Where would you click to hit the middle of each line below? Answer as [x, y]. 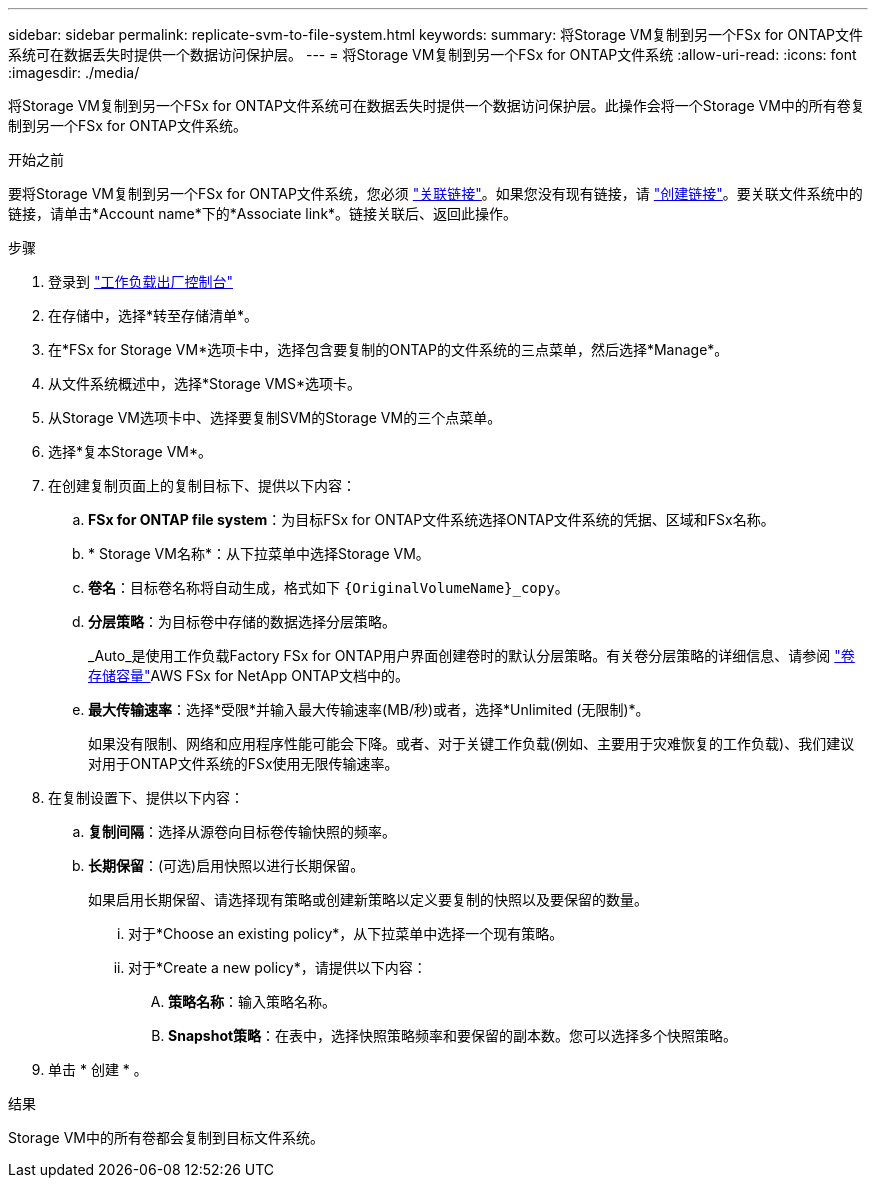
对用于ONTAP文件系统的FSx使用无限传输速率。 [243, 763]
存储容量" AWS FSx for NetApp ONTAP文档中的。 [249, 675]
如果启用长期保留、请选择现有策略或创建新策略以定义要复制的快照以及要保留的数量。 [368, 899]
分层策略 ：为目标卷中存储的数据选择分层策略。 [242, 621]
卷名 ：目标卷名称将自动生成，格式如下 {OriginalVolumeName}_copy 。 [328, 587]
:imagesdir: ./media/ [74, 72]
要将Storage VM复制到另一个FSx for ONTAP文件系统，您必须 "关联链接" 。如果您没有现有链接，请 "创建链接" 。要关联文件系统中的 [435, 193]
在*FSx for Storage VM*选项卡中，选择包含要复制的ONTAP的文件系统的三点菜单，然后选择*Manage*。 [388, 349]
